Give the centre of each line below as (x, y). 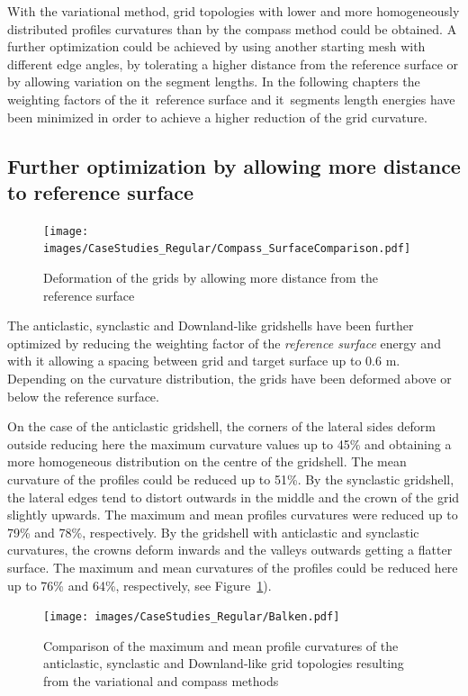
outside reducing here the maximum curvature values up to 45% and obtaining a (229, 443)
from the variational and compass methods (161, 681)
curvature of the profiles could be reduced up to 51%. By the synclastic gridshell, (231, 479)
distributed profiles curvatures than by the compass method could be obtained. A (232, 28)
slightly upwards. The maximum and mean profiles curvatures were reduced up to (233, 515)
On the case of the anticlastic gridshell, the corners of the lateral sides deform (221, 426)
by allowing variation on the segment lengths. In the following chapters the (214, 81)
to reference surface (101, 191)
